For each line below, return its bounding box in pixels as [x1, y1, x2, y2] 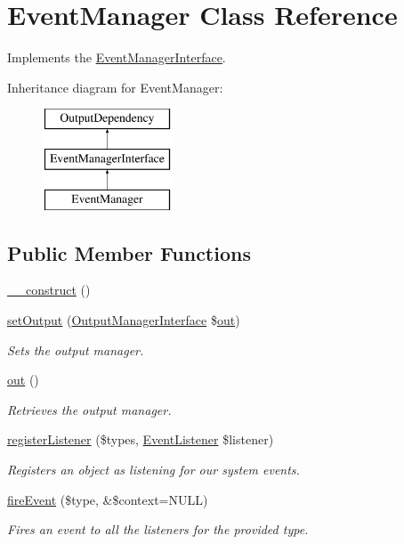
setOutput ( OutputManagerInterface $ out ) [7, 311, 240, 329]
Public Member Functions [7, 239, 251, 266]
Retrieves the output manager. [7, 400, 172, 418]
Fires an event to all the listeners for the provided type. [7, 520, 309, 539]
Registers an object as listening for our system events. [7, 460, 300, 479]
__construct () [7, 280, 91, 299]
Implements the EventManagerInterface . [7, 48, 226, 67]
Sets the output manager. [7, 340, 144, 359]
